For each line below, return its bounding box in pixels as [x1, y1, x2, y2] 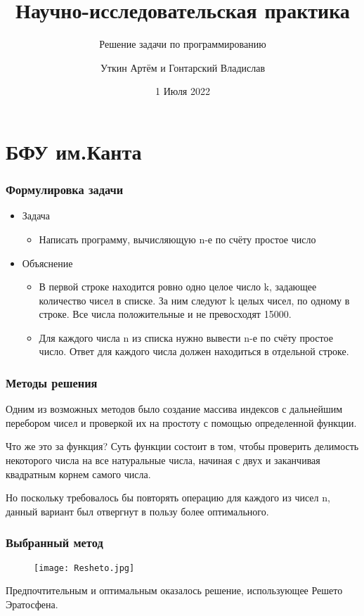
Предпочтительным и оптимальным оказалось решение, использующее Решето [6, 583, 343, 598]
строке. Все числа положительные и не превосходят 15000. [39, 307, 292, 321]
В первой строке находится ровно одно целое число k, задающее [39, 279, 317, 294]
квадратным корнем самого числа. [6, 466, 151, 481]
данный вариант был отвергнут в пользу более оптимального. [6, 503, 269, 518]
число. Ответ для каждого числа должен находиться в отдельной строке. [39, 344, 349, 359]
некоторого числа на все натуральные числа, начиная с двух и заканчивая [6, 453, 320, 468]
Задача [22, 208, 51, 223]
